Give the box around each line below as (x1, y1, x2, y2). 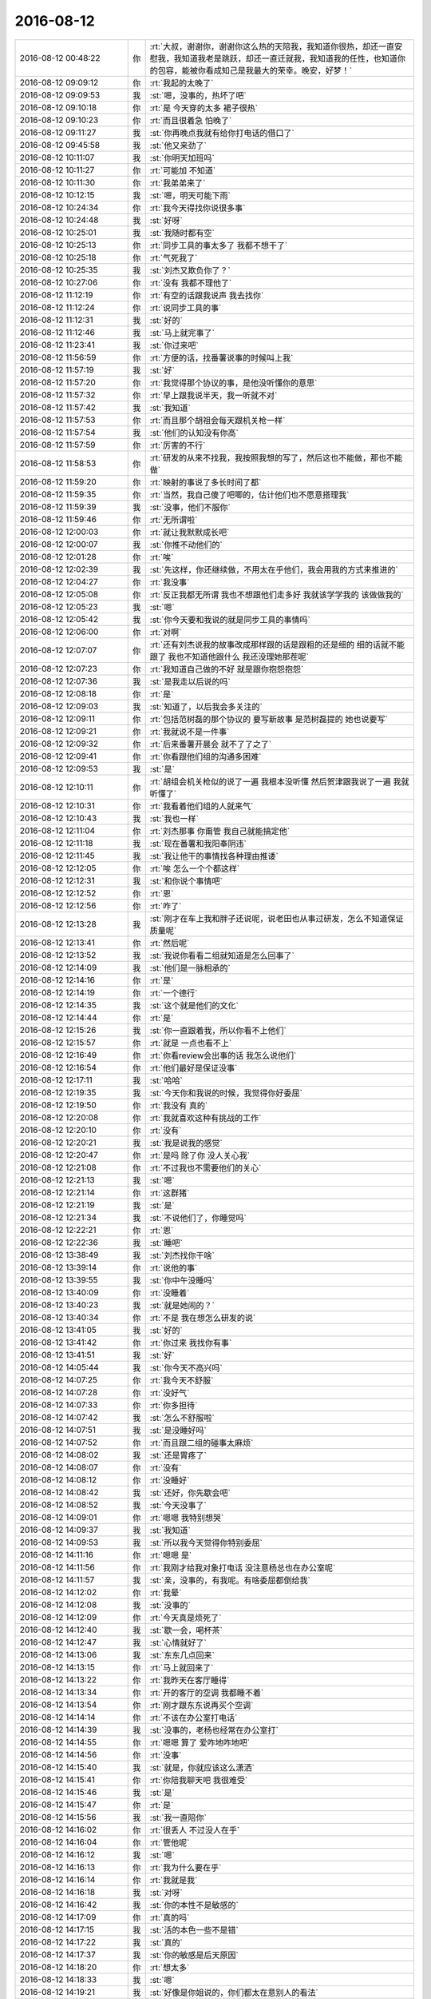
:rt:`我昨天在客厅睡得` (149, 1674, 230, 1686)
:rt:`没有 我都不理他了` (149, 277, 232, 288)
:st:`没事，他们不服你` (149, 501, 231, 513)
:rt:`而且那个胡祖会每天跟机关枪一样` (149, 414, 286, 425)
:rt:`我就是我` (149, 1874, 198, 1885)
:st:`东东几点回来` (149, 1650, 215, 1661)
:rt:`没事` (149, 1750, 182, 1761)
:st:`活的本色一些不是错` (149, 1924, 239, 1935)
